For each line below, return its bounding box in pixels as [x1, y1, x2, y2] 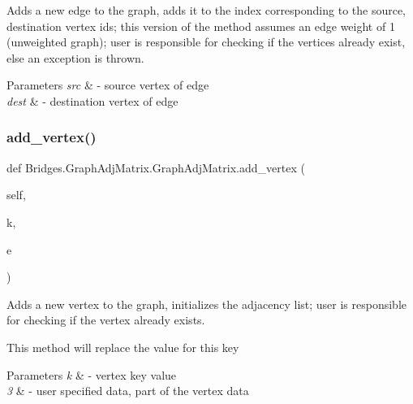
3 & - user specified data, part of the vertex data [6, 382, 249, 399]
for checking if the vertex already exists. [6, 311, 205, 328]
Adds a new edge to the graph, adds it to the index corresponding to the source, [6, 2, 407, 18]
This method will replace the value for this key [6, 338, 239, 355]
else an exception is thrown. [6, 49, 144, 66]
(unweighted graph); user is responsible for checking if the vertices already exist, [6, 33, 406, 50]
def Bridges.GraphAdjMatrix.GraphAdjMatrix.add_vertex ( [6, 159, 305, 176]
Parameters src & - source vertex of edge [6, 76, 209, 93]
